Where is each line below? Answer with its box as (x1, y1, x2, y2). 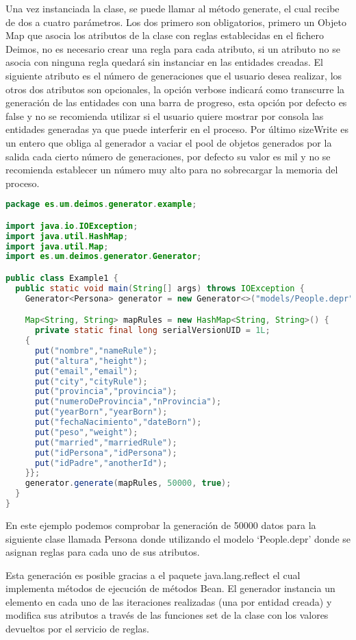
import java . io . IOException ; (5, 221, 138, 231)
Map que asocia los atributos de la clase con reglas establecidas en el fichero (5, 28, 324, 42)
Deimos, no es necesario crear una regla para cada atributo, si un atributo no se (5, 41, 340, 56)
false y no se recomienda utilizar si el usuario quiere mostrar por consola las (5, 108, 324, 123)
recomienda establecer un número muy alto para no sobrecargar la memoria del (5, 162, 338, 177)
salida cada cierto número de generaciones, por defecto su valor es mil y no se (5, 149, 331, 163)
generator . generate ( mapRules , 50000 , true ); (25, 478, 231, 489)
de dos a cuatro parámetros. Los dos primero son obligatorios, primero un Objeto (5, 14, 346, 29)
